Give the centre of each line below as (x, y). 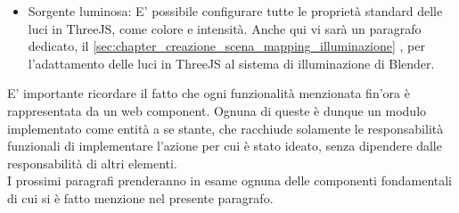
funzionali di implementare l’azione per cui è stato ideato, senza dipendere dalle (225, 146)
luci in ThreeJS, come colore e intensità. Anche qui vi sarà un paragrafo (225, 28)
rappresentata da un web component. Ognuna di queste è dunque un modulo (217, 110)
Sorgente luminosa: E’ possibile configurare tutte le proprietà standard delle (235, 11)
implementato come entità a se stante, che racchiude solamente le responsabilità (225, 128)
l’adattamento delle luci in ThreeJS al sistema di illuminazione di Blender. (231, 63)
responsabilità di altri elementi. (92, 163)
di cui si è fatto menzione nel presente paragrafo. (140, 197)
